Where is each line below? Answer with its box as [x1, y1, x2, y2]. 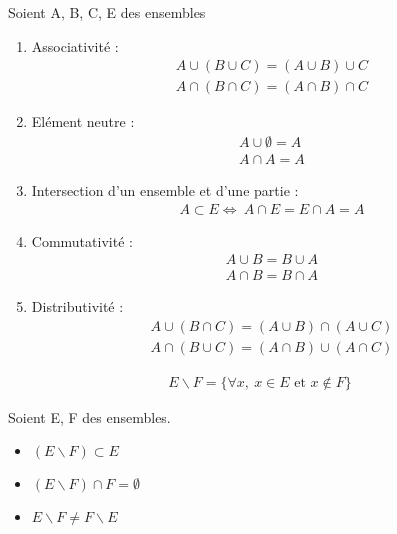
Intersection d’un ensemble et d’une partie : [31, 179, 299, 200]
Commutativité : [31, 230, 133, 251]
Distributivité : [31, 296, 124, 317]
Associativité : [31, 35, 119, 56]
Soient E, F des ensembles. [8, 406, 171, 427]
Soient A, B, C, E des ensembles [8, 2, 206, 22]
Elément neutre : [31, 111, 135, 132]
